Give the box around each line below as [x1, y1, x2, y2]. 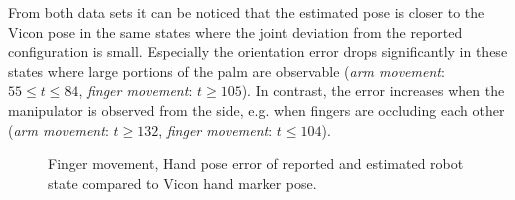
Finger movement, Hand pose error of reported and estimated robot [48, 153, 464, 174]
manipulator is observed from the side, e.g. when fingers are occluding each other [8, 99, 505, 120]
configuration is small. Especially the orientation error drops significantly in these [8, 41, 508, 62]
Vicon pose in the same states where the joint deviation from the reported [8, 21, 463, 42]
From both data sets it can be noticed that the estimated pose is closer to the [8, 2, 485, 22]
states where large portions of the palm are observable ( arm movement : [8, 60, 445, 81]
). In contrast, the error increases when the [241, 80, 505, 101]
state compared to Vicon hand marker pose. [48, 172, 317, 193]
